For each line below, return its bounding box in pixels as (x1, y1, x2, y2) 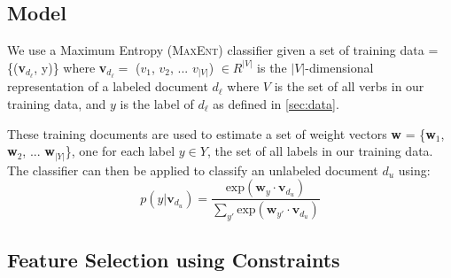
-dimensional (305, 58, 374, 76)
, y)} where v (34, 58, 107, 76)
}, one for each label (65, 142, 175, 160)
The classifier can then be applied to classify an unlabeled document (7, 160, 378, 179)
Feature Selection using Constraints (7, 246, 340, 274)
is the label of (120, 94, 194, 112)
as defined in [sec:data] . (213, 94, 339, 112)
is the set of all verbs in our (274, 77, 424, 96)
